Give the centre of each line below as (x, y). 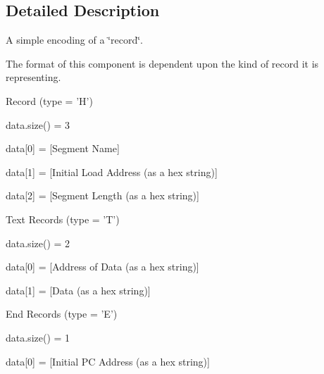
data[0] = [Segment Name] (63, 148)
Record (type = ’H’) (49, 100)
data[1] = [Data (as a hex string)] (78, 290)
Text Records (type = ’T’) (63, 219)
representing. (33, 77)
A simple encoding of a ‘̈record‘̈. (74, 40)
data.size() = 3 (38, 124)
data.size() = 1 (38, 337)
